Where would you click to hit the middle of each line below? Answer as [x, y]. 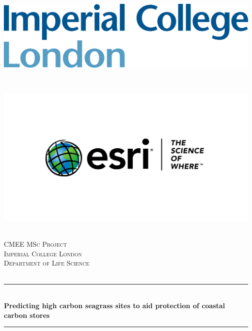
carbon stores [27, 315]
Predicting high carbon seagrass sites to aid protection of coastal [115, 306]
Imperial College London [43, 253]
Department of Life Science [47, 263]
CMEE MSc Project [35, 244]
